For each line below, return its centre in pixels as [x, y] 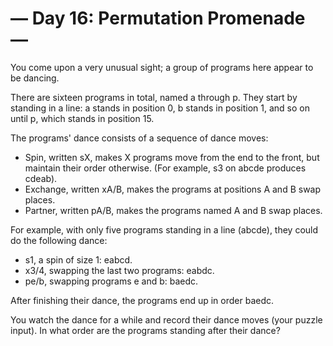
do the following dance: [59, 240]
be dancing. [35, 78]
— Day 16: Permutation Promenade [158, 18]
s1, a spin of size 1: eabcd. [78, 259]
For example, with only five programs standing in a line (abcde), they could [164, 229]
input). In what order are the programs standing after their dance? [145, 330]
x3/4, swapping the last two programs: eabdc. [119, 270]
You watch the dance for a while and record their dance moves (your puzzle [166, 319]
